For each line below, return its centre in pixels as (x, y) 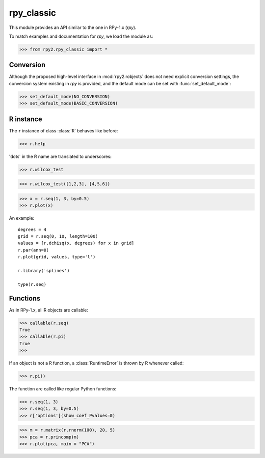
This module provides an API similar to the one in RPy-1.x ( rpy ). (73, 27)
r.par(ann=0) (33, 250)
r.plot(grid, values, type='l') (57, 257)
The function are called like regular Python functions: (63, 389)
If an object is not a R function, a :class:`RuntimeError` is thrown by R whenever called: (96, 363)
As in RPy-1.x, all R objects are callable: (49, 310)
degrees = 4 (32, 229)
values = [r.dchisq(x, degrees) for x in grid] (76, 243)
